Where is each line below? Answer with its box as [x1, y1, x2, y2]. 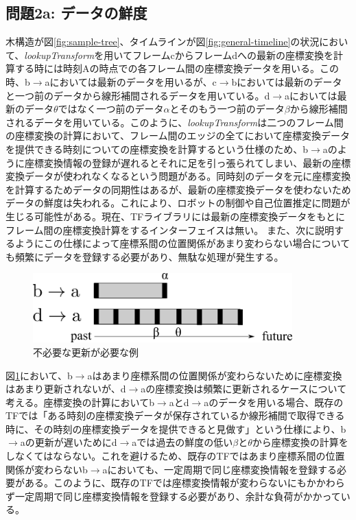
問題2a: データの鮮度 [5, 2, 147, 23]
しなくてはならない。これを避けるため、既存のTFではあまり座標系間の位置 [5, 449, 345, 463]
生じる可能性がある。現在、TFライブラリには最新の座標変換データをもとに [5, 209, 345, 223]
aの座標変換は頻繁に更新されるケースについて [141, 381, 347, 396]
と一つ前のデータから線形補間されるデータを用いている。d [5, 88, 270, 102]
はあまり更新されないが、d [5, 381, 126, 396]
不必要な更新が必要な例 [33, 344, 139, 359]
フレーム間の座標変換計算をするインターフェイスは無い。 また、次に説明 [5, 222, 334, 237]
